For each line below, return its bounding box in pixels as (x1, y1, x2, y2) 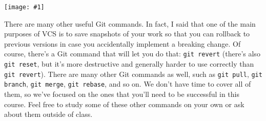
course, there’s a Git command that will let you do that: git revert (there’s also (4, 48, 260, 59)
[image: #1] (4, 4, 45, 11)
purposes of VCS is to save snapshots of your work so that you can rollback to (4, 28, 250, 39)
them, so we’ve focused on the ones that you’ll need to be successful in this (4, 89, 239, 99)
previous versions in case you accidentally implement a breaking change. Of (4, 38, 241, 49)
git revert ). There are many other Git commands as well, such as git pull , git (4, 68, 262, 79)
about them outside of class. (4, 109, 93, 119)
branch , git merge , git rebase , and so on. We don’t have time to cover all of (4, 78, 251, 89)
